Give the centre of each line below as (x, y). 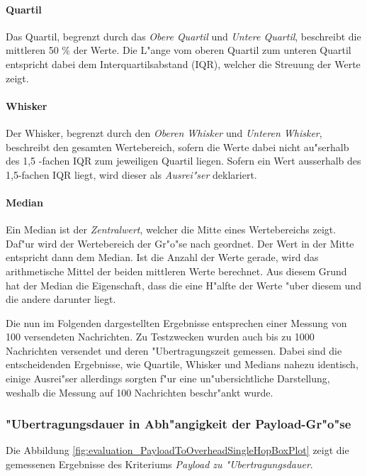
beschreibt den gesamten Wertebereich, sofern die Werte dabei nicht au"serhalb (177, 146)
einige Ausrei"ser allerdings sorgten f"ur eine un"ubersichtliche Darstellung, (168, 378)
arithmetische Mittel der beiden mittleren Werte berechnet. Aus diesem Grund (176, 271)
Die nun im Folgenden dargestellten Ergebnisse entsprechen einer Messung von (176, 322)
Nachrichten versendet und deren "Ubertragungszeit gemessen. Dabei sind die (174, 350)
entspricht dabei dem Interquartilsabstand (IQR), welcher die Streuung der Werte (183, 63)
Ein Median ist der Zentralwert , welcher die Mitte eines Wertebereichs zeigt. (171, 229)
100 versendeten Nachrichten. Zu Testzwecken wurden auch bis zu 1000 (160, 337)
